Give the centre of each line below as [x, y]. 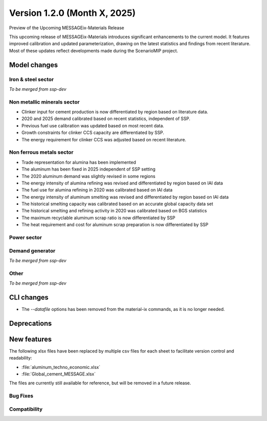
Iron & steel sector [31, 79]
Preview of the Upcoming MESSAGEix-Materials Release [67, 28]
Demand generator [32, 250]
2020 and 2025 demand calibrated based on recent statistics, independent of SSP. [106, 119]
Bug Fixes [21, 396]
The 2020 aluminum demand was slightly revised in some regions [89, 176]
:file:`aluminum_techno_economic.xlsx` [61, 367]
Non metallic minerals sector [44, 102]
